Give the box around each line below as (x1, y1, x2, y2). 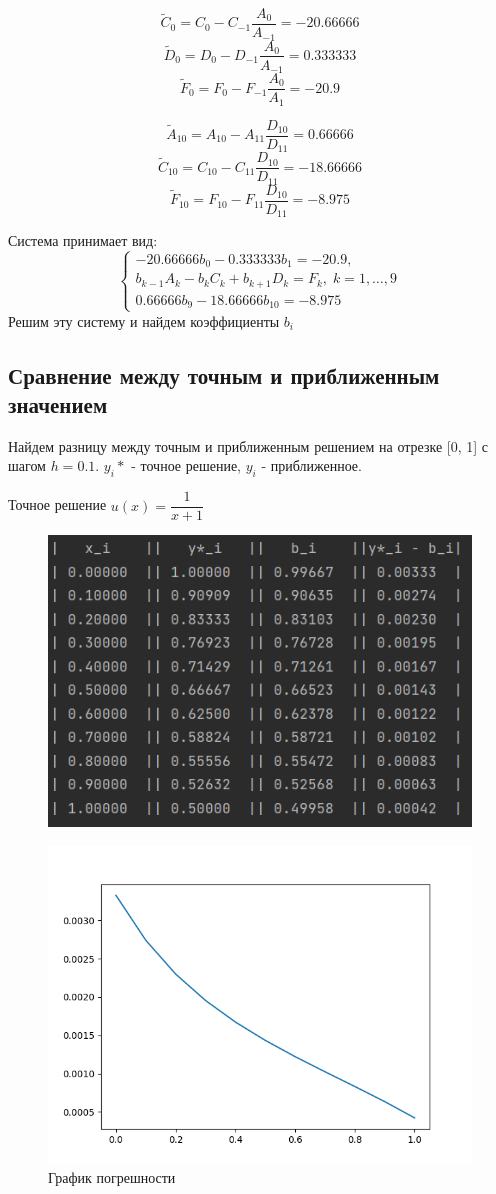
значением (8, 389, 108, 420)
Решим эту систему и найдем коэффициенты (8, 310, 280, 331)
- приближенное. (261, 455, 362, 476)
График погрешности (48, 1167, 176, 1188)
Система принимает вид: (8, 230, 158, 251)
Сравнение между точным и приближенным (8, 359, 440, 390)
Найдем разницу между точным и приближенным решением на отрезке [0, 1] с (8, 435, 488, 456)
